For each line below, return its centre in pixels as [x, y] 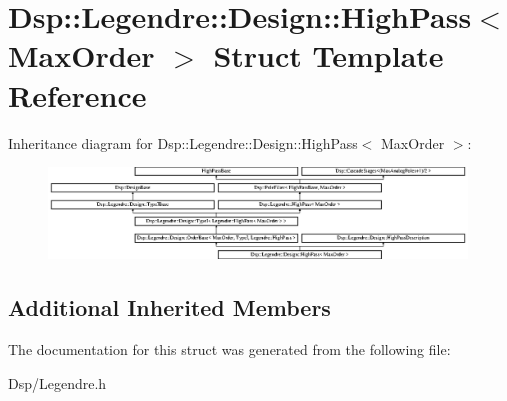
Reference [77, 94]
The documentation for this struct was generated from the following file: [229, 349]
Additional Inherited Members [169, 307]
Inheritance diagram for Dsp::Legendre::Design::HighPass [183, 142]
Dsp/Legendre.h [57, 382]
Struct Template [328, 55]
